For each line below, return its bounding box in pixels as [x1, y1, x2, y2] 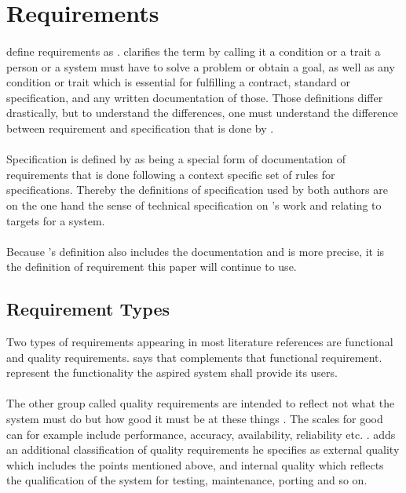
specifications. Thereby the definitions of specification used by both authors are [6, 181, 388, 198]
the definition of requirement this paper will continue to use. [6, 258, 297, 275]
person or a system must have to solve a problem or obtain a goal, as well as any [6, 58, 395, 75]
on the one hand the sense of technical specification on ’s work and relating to [6, 196, 382, 213]
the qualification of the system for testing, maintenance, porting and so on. [6, 472, 368, 488]
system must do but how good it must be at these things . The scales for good [6, 411, 383, 427]
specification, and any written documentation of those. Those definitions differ [6, 89, 383, 105]
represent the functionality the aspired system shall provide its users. [6, 364, 338, 381]
